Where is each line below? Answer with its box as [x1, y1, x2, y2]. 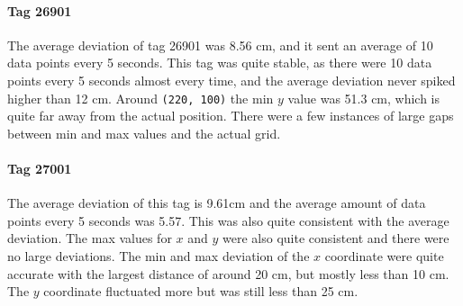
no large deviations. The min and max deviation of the [7, 247, 310, 265]
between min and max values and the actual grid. [7, 123, 281, 142]
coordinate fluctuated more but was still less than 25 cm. [43, 282, 359, 301]
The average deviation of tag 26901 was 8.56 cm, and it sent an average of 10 [7, 35, 433, 54]
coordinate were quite [324, 247, 444, 265]
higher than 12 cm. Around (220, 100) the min [7, 88, 274, 107]
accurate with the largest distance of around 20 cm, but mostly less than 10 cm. [7, 264, 449, 283]
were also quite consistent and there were [222, 229, 449, 247]
